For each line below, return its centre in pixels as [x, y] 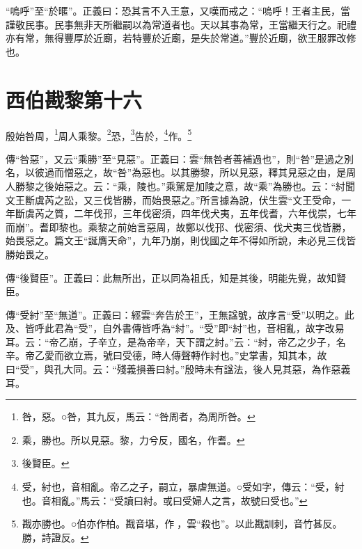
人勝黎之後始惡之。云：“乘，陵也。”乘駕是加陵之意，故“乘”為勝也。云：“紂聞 [181, 185]
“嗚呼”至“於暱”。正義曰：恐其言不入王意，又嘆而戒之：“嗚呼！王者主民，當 [178, 10]
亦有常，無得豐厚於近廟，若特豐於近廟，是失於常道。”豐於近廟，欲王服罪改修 [181, 38]
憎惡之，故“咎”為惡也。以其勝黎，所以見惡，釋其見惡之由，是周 [210, 172]
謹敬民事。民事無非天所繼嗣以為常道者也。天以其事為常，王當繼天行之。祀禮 [181, 24]
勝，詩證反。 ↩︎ [55, 537]
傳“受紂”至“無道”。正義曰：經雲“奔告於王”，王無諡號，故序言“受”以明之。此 [180, 314]
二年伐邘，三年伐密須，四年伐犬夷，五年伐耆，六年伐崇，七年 [215, 213]
